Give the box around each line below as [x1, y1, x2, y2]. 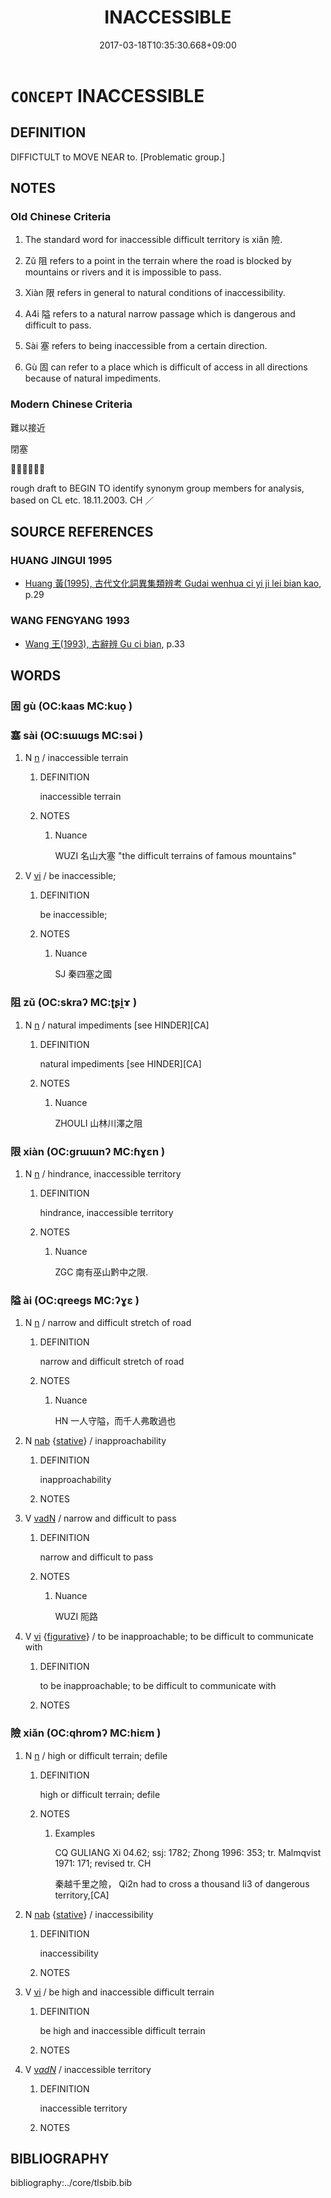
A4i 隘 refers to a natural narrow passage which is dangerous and [24, 308, 296, 320]
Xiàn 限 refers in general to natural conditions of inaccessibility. [24, 287, 286, 299]
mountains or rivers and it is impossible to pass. [24, 266, 222, 278]
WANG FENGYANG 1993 [10, 614, 130, 628]
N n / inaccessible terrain [24, 752, 129, 764]
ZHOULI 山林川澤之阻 [54, 1117, 143, 1129]
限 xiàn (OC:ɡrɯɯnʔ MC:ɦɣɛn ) [10, 1144, 166, 1158]
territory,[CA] [54, 1889, 110, 1901]
